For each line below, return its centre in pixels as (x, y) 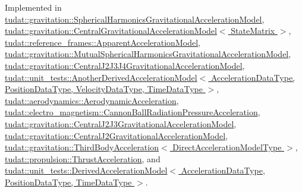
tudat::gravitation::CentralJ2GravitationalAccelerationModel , (117, 135)
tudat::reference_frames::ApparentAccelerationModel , (103, 42)
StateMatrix (253, 31)
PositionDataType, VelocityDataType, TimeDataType (104, 89)
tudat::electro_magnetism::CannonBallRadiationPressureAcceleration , (133, 112)
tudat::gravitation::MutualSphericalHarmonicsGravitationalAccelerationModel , (148, 54)
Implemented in (33, 7)
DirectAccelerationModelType (227, 147)
